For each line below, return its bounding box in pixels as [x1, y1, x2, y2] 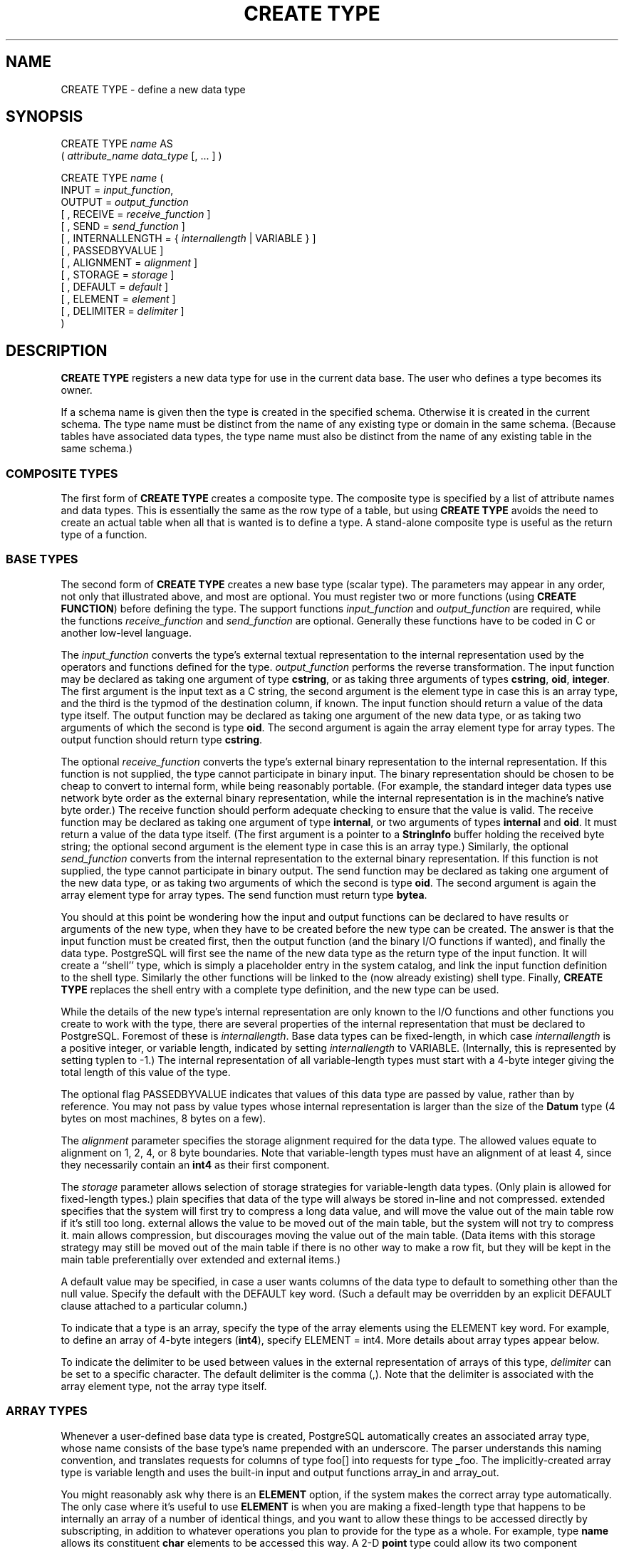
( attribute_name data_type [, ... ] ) [61, 150, 222, 162]
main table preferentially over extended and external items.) [61, 1253, 341, 1265]
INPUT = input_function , [61, 184, 174, 197]
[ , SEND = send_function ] [61, 220, 185, 233]
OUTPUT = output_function [61, 196, 189, 209]
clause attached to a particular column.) [61, 1299, 248, 1312]
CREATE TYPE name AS [61, 137, 173, 150]
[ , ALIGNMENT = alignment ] [61, 256, 198, 269]
